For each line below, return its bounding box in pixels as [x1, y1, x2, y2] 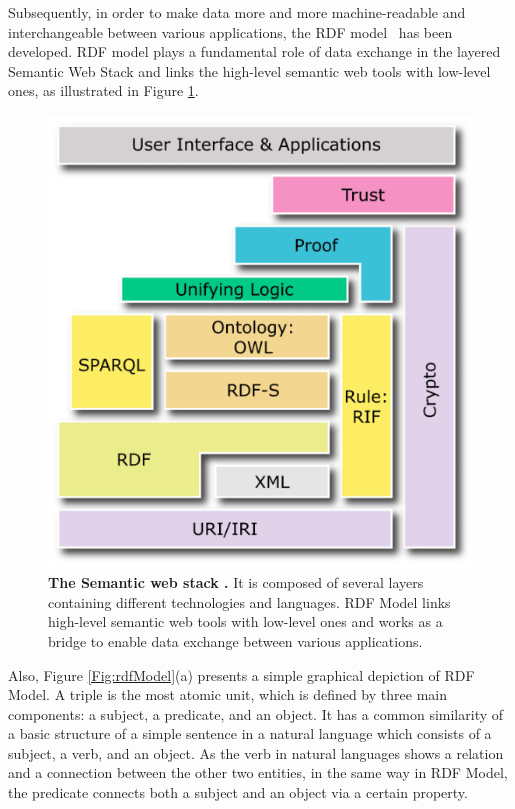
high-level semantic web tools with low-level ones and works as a [48, 611, 443, 632]
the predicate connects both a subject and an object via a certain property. [8, 782, 468, 803]
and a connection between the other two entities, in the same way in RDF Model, [8, 762, 508, 783]
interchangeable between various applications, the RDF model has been [8, 21, 453, 42]
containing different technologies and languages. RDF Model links [48, 591, 451, 612]
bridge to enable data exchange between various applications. [48, 630, 423, 651]
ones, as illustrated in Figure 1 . [8, 80, 199, 101]
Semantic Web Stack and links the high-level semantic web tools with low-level [8, 60, 491, 81]
